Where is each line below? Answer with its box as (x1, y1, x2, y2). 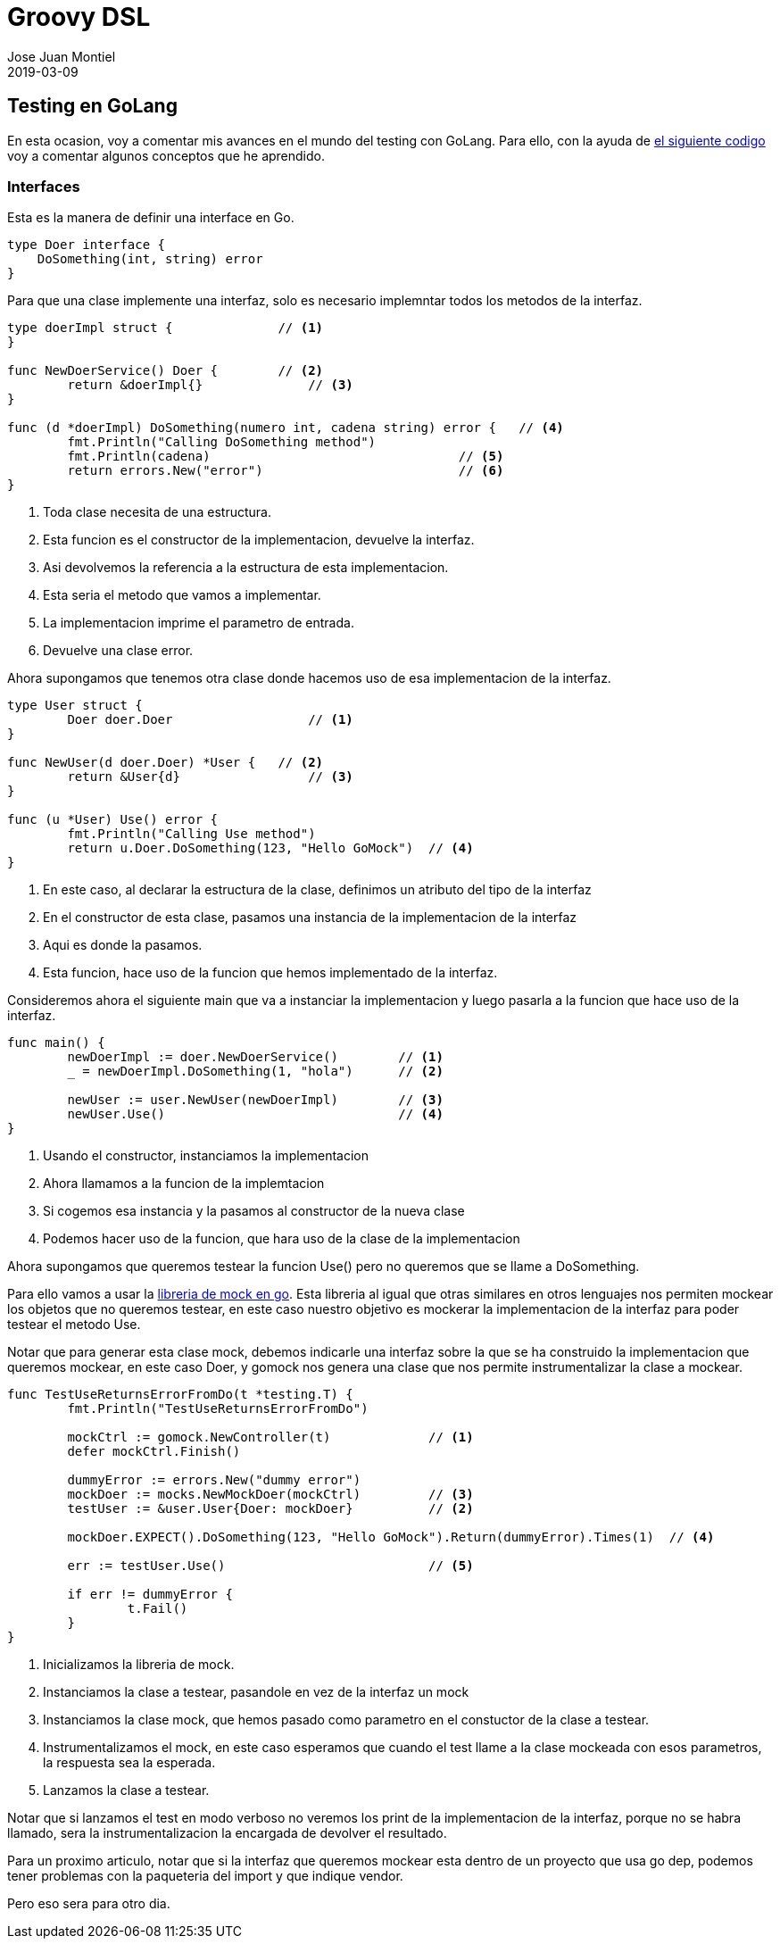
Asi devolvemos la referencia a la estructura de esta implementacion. (43, 560, 449, 576)
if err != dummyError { (67, 1587, 233, 1602)
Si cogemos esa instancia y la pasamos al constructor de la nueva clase (43, 1203, 465, 1219)
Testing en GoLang (7, 95, 178, 118)
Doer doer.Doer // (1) (67, 712, 353, 727)
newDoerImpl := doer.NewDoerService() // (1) (67, 1050, 444, 1065)
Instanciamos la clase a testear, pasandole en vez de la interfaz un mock (43, 1684, 469, 1700)
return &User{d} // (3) (67, 769, 353, 785)
